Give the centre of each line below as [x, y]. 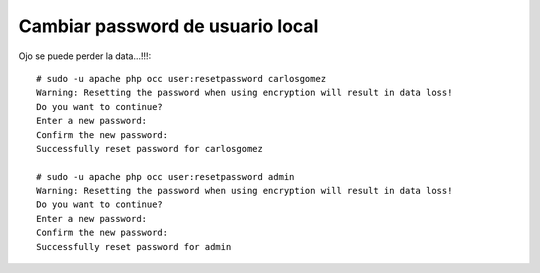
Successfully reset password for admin [134, 246]
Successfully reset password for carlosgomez [150, 148]
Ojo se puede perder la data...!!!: [85, 56]
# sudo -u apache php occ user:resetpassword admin [165, 176]
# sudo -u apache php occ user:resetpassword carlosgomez [181, 78]
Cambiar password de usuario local [168, 26]
